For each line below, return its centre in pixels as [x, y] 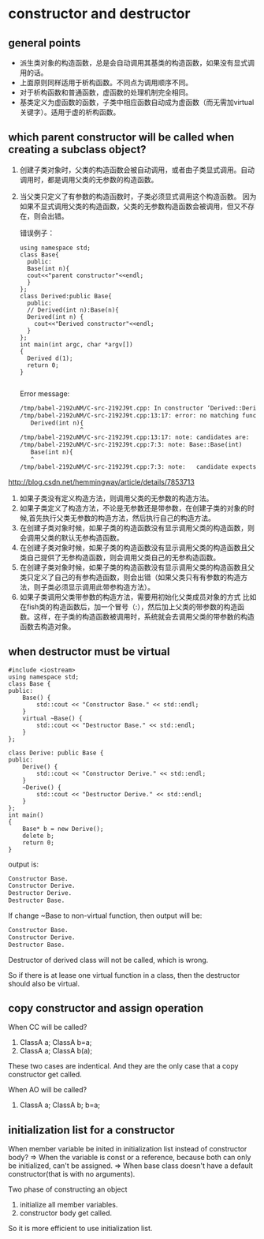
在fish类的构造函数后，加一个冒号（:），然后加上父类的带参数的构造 [128, 606]
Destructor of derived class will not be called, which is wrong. [108, 960]
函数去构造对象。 [47, 626]
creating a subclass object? [78, 150]
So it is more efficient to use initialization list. [80, 1229]
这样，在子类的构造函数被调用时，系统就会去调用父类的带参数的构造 [144, 616]
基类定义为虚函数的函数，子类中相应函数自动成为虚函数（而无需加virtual [137, 102]
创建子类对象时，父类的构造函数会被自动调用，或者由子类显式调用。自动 [137, 170]
